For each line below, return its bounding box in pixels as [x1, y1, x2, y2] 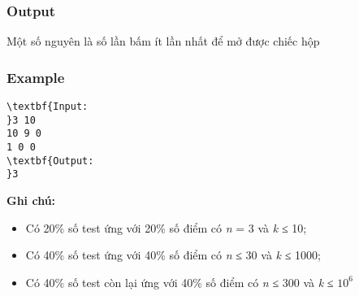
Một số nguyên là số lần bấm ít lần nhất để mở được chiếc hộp [6, 33, 320, 50]
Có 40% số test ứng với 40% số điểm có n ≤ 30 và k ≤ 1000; [25, 246, 321, 263]
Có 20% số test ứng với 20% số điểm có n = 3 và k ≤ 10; [25, 219, 307, 236]
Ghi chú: [6, 191, 56, 208]
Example [6, 67, 65, 87]
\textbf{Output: [6, 155, 94, 167]
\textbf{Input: [6, 101, 89, 113]
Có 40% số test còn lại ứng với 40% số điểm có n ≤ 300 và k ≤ [25, 273, 334, 290]
